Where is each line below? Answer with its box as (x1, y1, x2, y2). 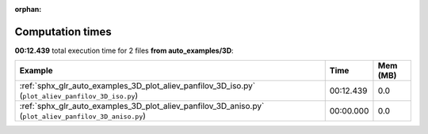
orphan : (14, 5, 42, 13)
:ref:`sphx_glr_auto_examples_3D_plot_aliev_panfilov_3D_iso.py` (19, 80, 256, 91)
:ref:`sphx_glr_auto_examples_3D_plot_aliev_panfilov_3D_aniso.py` (19, 101, 265, 112)
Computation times (14, 24, 112, 39)
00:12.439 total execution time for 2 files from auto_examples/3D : (14, 46, 234, 55)
